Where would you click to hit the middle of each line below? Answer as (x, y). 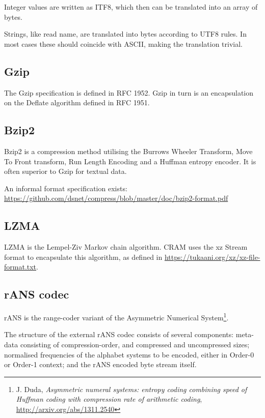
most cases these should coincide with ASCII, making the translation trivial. (123, 43)
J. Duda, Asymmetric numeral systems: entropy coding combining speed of (131, 389)
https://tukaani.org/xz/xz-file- (212, 257)
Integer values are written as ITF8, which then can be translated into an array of (131, 7)
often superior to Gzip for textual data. (65, 171)
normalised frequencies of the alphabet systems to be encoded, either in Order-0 (129, 354)
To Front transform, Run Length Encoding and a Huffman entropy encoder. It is (130, 161)
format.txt (20, 267)
